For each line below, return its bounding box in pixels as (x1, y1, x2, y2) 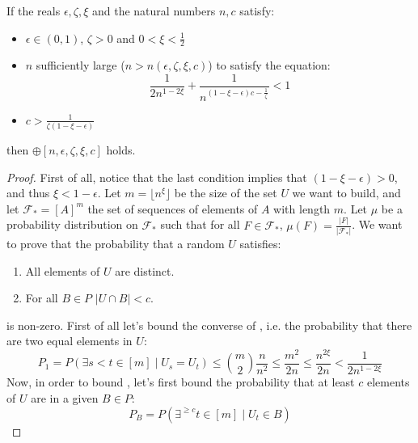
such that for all (160, 216, 240, 233)
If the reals (6, 2, 61, 19)
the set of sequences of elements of (87, 200, 258, 217)
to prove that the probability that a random (6, 234, 225, 251)
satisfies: (239, 234, 281, 251)
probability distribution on (6, 216, 138, 233)
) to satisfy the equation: (208, 57, 331, 74)
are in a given (31, 390, 99, 407)
